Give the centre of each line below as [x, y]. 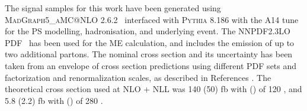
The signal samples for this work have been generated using [113, 8]
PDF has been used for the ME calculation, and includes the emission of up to [150, 42]
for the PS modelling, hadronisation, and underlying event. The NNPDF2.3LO [148, 31]
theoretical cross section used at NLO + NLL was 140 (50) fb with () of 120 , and [153, 89]
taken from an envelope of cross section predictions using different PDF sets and [151, 65]
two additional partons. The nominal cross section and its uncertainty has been [149, 54]
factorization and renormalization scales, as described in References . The [138, 77]
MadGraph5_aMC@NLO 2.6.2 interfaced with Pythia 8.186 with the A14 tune [152, 19]
